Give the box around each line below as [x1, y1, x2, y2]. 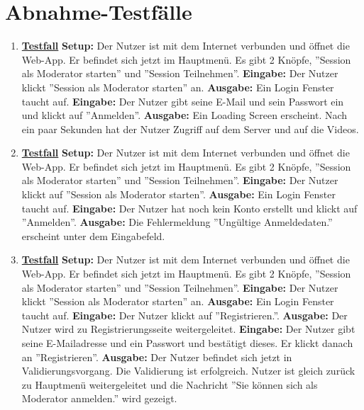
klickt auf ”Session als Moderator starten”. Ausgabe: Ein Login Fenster [21, 187, 336, 202]
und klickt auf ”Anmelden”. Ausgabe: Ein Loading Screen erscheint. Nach [21, 108, 348, 123]
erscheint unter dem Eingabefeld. [21, 228, 165, 243]
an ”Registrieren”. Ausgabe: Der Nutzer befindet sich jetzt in [21, 349, 292, 364]
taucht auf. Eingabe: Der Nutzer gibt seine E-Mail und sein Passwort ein [21, 93, 344, 108]
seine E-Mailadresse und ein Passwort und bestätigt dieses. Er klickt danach [21, 336, 353, 350]
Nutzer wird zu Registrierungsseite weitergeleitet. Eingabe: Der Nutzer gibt [21, 321, 355, 336]
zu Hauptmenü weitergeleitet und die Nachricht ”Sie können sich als [21, 377, 318, 392]
